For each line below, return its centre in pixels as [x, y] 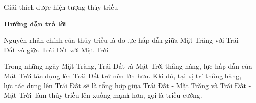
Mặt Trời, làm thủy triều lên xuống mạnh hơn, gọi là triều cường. [103, 95]
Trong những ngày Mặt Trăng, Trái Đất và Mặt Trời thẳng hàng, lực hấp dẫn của [128, 66]
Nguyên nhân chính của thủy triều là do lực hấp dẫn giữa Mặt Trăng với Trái [121, 40]
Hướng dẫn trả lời [35, 23]
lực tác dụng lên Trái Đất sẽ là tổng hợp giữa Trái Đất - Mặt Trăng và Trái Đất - [128, 85]
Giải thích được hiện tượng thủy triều [61, 7]
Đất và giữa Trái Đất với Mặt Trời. [57, 49]
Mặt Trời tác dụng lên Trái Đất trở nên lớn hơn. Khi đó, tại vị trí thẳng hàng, [123, 75]
